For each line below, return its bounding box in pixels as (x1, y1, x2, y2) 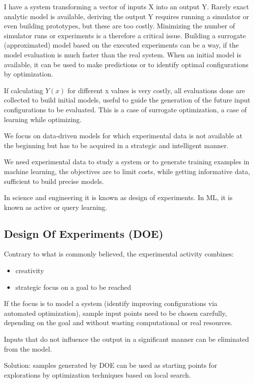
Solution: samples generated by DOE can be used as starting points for (4, 360, 217, 370)
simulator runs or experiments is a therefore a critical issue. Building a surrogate (4, 30, 246, 40)
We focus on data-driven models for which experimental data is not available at (4, 130, 243, 141)
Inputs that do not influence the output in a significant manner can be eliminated (4, 334, 249, 344)
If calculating (4, 85, 44, 95)
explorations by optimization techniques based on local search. (4, 369, 191, 380)
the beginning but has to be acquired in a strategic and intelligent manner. (4, 140, 229, 150)
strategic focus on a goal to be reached (15, 281, 131, 292)
